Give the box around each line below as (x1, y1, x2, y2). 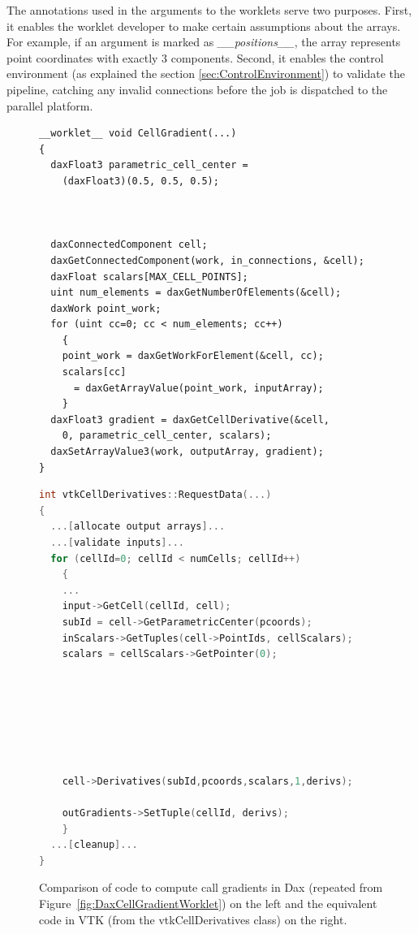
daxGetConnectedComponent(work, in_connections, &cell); (50, 254, 364, 266)
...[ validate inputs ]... (50, 537, 184, 548)
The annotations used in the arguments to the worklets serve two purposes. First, (6, 2, 412, 18)
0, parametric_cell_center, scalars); (62, 430, 272, 442)
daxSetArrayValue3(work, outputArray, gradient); (50, 446, 324, 458)
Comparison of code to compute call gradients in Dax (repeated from (39, 879, 383, 896)
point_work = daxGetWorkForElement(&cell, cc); (62, 350, 324, 362)
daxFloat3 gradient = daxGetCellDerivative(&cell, (50, 413, 330, 426)
